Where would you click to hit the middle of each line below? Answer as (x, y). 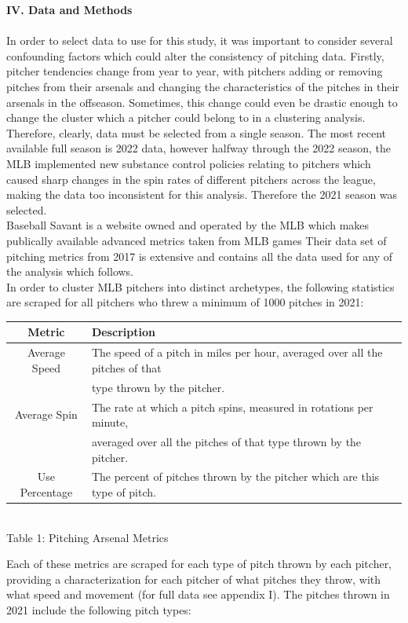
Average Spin (46, 414)
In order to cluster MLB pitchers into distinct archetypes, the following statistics (200, 286)
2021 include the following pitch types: (99, 610)
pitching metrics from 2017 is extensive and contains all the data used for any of (200, 256)
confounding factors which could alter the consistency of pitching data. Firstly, (195, 55)
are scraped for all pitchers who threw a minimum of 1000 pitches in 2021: (185, 302)
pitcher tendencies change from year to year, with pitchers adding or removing (195, 71)
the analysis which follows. (70, 271)
